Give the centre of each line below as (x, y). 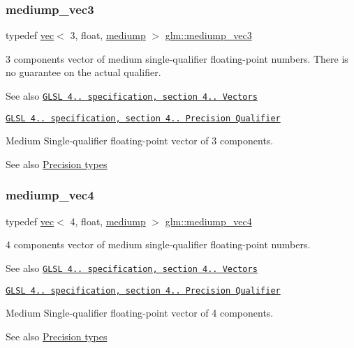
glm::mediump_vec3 (208, 35)
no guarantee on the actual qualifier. (83, 72)
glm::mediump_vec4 (208, 221)
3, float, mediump (108, 35)
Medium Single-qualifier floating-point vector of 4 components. (140, 313)
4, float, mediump (108, 221)
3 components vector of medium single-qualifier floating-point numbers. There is (177, 58)
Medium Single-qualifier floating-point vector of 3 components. (140, 141)
